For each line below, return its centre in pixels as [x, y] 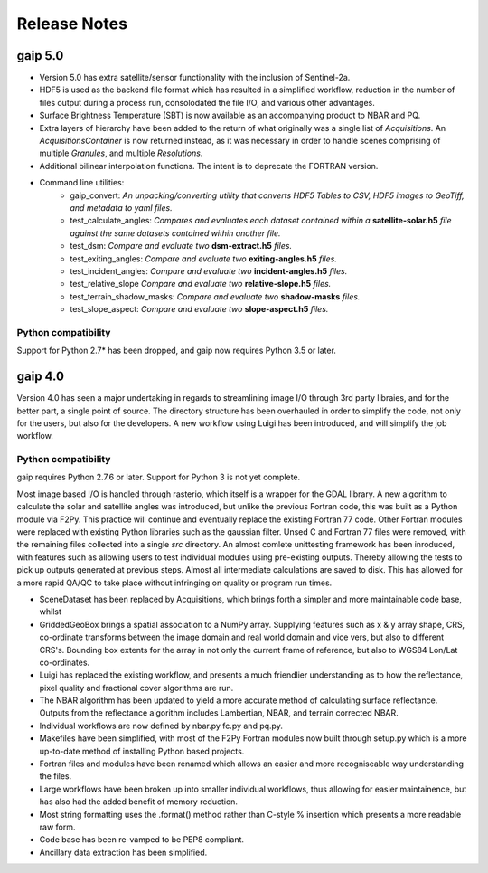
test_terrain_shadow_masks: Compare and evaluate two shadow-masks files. [215, 296]
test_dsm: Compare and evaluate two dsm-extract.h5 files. [181, 246]
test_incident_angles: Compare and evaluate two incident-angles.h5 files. [209, 270]
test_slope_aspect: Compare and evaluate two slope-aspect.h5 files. [199, 309]
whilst [51, 612]
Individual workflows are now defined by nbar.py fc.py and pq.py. [161, 726]
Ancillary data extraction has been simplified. [123, 852]
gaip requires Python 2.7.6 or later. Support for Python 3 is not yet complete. [159, 477]
